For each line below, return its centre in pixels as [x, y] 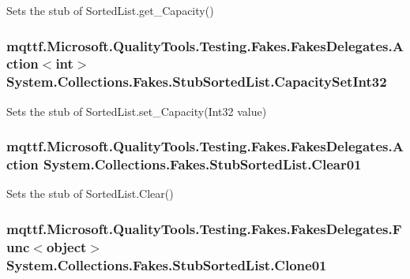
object [66, 246]
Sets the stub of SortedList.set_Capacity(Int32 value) [137, 111]
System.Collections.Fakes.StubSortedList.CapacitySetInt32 [197, 82]
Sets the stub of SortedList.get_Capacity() [110, 10]
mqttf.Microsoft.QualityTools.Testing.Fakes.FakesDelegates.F [204, 228]
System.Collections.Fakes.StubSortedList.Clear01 [203, 164]
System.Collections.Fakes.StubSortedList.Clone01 [167, 264]
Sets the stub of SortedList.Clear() [90, 193]
